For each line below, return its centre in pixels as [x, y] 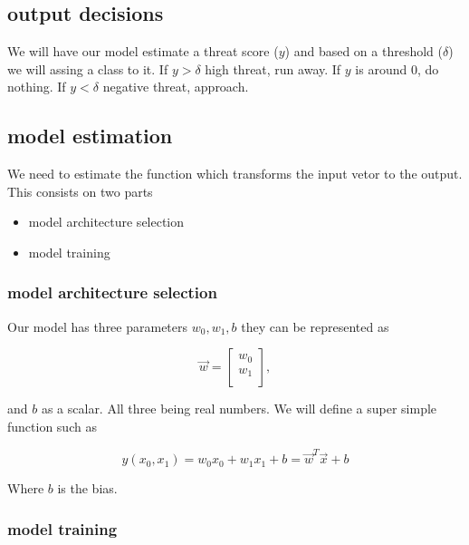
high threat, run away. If [273, 68]
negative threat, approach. [176, 87]
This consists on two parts [80, 191]
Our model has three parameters [98, 326]
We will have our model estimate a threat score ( [143, 51]
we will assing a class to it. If [88, 68]
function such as [52, 426]
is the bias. [87, 488]
